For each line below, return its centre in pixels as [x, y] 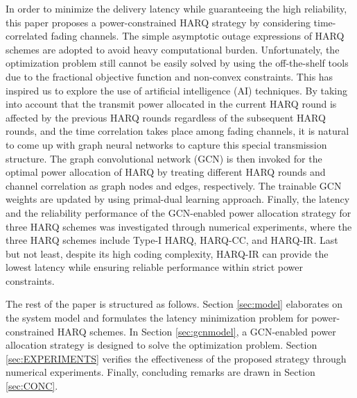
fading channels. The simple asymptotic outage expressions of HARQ [198, 36]
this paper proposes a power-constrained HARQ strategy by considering [158, 22]
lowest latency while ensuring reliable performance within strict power [155, 267]
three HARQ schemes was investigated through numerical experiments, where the [179, 226]
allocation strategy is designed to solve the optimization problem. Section [162, 345]
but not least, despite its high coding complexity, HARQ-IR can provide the [167, 253]
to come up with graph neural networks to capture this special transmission [166, 144]
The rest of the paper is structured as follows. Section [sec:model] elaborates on [174, 304]
